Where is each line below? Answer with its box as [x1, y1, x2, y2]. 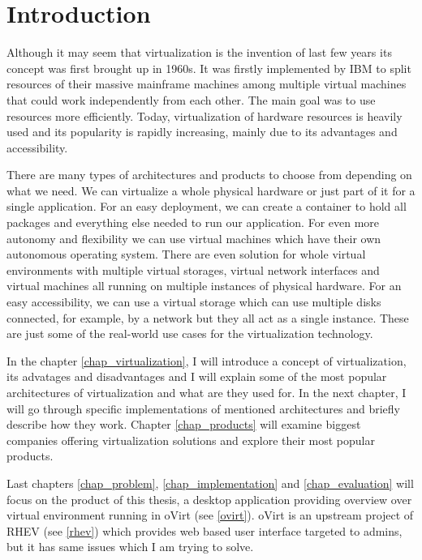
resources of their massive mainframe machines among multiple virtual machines [6, 75, 407, 92]
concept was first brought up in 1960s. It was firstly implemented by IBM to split [6, 59, 411, 76]
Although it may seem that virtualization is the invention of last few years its [6, 44, 392, 61]
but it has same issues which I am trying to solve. [6, 538, 254, 555]
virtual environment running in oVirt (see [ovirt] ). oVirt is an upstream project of [6, 507, 414, 524]
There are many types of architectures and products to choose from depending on [6, 166, 412, 183]
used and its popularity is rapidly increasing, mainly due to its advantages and [6, 123, 398, 140]
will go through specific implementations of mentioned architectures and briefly [6, 400, 400, 417]
